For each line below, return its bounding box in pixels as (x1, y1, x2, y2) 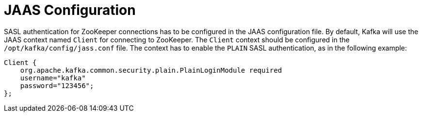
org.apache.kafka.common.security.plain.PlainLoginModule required (20, 66, 282, 74)
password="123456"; (20, 81, 94, 90)
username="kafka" (20, 74, 86, 82)
